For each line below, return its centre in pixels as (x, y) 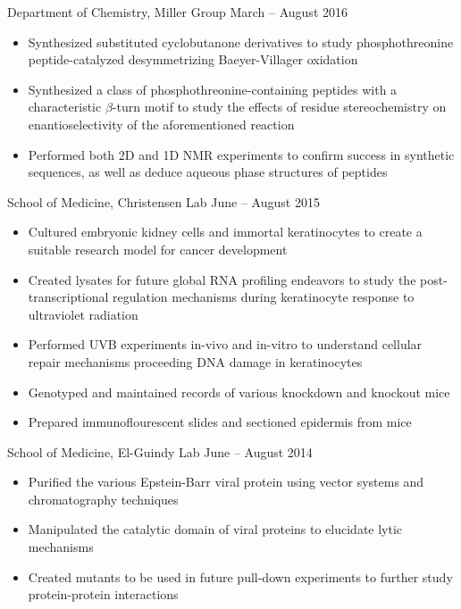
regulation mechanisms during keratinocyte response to (264, 297)
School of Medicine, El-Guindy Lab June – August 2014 (160, 451)
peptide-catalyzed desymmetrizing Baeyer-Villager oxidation (193, 59)
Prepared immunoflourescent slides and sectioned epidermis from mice (220, 422)
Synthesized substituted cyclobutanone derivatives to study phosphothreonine (241, 42)
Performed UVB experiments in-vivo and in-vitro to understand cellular (225, 344)
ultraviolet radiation (83, 314)
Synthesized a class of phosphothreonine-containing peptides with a (213, 89)
